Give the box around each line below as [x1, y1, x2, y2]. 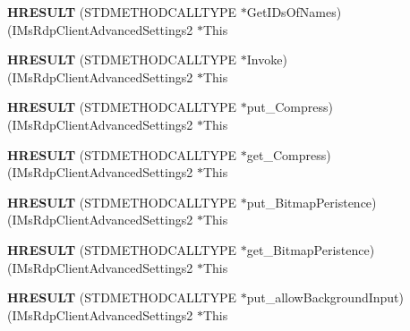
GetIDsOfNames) [246, 3, 342, 21]
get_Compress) [246, 145, 331, 164]
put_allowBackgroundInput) [246, 288, 404, 307]
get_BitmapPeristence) [246, 240, 375, 259]
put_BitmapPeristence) [246, 192, 377, 211]
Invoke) [246, 50, 287, 69]
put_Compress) [246, 98, 333, 116]
